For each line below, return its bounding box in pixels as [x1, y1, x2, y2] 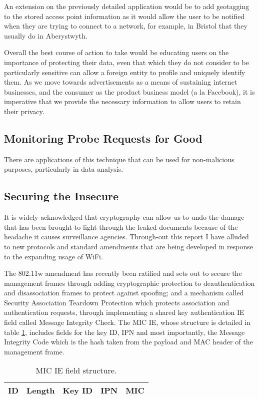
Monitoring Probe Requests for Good [4, 130, 202, 146]
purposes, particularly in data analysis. [4, 164, 123, 174]
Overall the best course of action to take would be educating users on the [4, 47, 229, 58]
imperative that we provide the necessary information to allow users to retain [4, 96, 241, 107]
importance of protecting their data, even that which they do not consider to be [4, 57, 249, 67]
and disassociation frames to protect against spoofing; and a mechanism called [4, 287, 244, 298]
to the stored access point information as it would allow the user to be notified [4, 11, 245, 21]
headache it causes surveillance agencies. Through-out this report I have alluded [4, 231, 249, 242]
